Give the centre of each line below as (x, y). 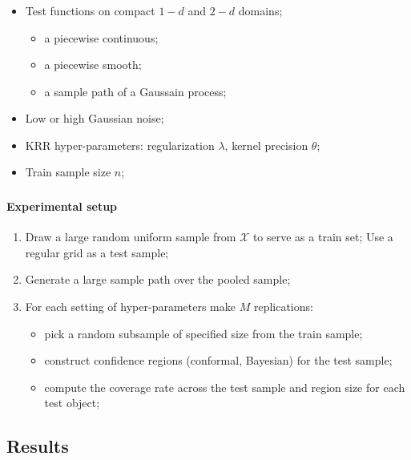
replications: (283, 306)
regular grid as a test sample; (97, 252)
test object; (72, 403)
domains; (260, 10)
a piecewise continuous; (101, 37)
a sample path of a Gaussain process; (135, 91)
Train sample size (68, 172)
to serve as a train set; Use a (323, 237)
